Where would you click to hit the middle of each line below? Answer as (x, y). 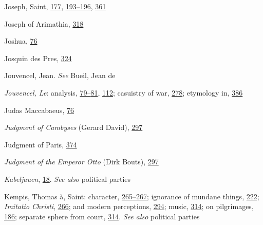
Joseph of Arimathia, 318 (44, 23)
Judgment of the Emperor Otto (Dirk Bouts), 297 (81, 162)
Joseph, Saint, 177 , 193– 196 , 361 (55, 6)
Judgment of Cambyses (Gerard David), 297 (73, 127)
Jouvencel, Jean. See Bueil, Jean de (60, 75)
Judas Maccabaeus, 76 (39, 110)
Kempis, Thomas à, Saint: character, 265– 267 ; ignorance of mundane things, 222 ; (132, 196)
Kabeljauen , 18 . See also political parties (68, 179)
